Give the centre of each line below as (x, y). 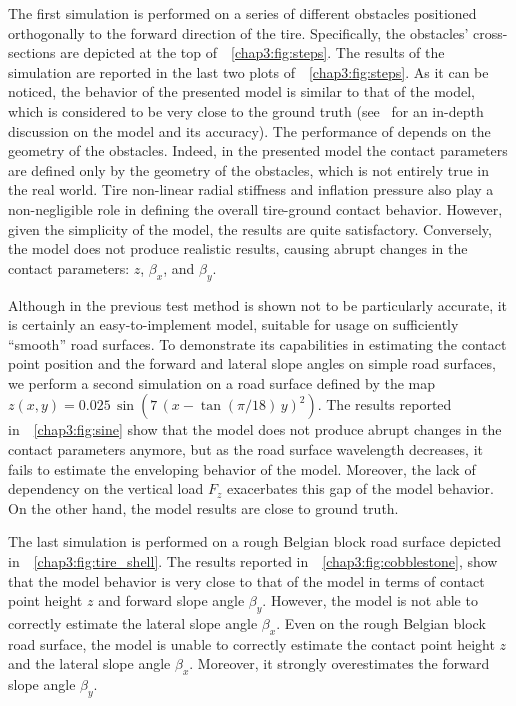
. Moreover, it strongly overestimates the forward (339, 663)
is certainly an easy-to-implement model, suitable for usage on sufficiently (233, 324)
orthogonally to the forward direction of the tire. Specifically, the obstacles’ (238, 32)
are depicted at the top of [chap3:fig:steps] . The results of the (252, 52)
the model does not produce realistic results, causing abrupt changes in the (238, 248)
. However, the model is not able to (370, 600)
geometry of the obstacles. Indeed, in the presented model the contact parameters (258, 150)
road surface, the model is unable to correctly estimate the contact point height (251, 643)
